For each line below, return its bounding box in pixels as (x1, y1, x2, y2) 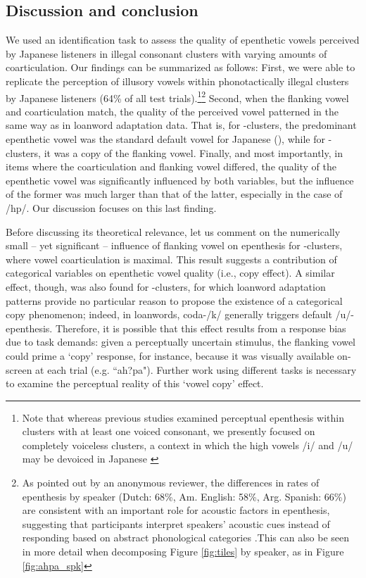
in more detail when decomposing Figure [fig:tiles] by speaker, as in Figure (22, 544, 344, 559)
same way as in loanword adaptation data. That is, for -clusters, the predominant (6, 118, 357, 132)
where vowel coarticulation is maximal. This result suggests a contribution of (6, 251, 337, 266)
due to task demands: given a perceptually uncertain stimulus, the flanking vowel (6, 334, 356, 349)
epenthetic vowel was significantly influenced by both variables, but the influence (6, 172, 354, 187)
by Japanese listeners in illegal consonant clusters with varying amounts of (6, 46, 327, 61)
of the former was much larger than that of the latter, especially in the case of (6, 187, 343, 201)
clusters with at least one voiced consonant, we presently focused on (22, 424, 315, 439)
